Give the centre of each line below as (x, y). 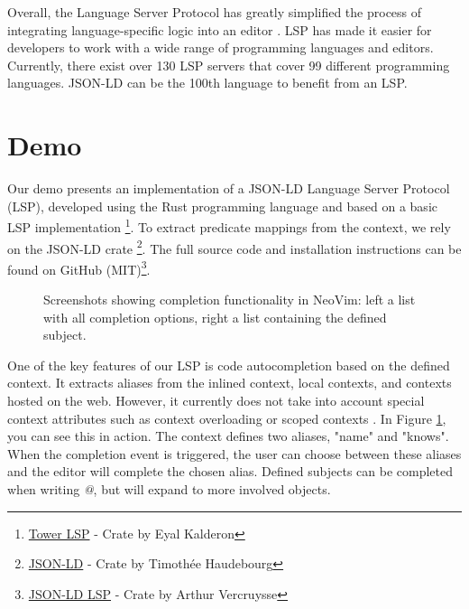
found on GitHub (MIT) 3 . (79, 267)
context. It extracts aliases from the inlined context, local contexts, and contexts (230, 383)
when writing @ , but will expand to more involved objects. (169, 488)
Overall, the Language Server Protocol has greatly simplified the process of (215, 12)
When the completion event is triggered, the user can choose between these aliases (234, 453)
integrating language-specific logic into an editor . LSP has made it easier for (220, 29)
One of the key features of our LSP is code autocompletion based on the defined (229, 365)
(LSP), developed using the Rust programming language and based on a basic (222, 206)
